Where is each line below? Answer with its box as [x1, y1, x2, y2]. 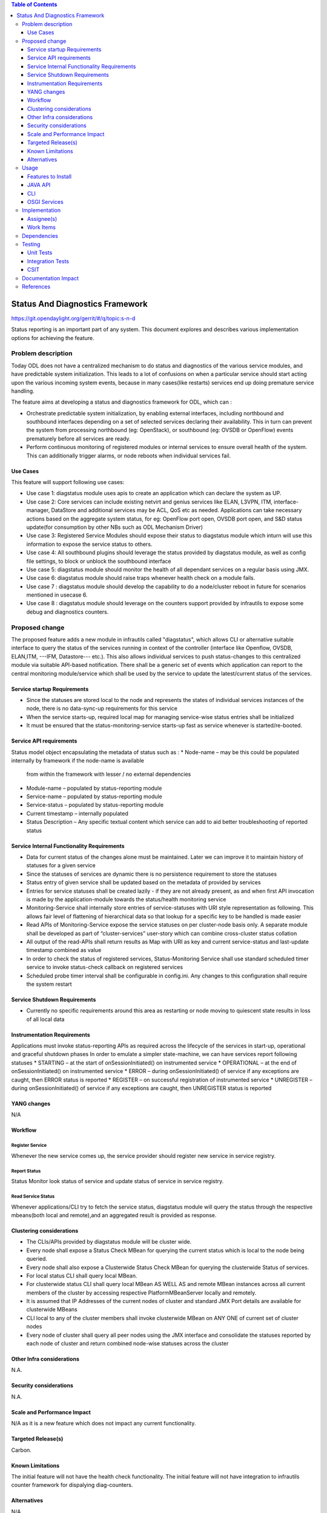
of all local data [26, 1016, 65, 1023]
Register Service [11, 1143, 47, 1149]
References [22, 283, 51, 290]
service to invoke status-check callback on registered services [26, 963, 183, 971]
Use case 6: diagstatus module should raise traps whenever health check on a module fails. [26, 574, 256, 582]
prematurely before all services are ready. [26, 435, 131, 442]
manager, [26, 507, 50, 514]
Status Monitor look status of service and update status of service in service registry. [11, 1178, 224, 1185]
